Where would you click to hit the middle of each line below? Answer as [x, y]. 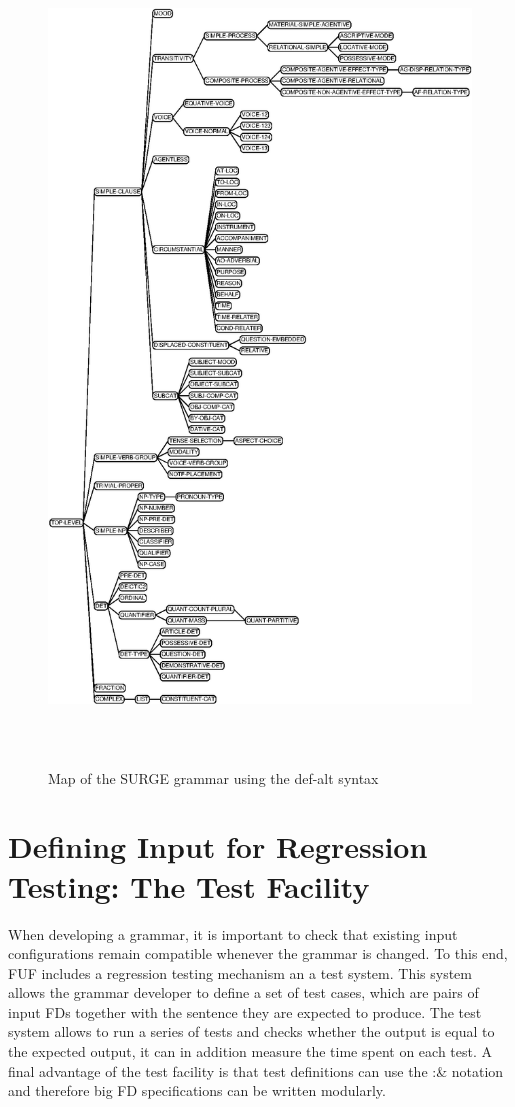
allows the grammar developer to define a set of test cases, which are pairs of [243, 992]
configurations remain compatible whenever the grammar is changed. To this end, [258, 953]
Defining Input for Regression [218, 846]
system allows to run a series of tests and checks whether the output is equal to [251, 1031]
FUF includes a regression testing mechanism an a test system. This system [240, 972]
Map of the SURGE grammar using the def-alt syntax [213, 777]
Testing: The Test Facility [189, 885]
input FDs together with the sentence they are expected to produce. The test [245, 1011]
